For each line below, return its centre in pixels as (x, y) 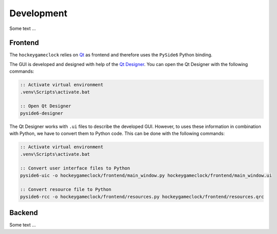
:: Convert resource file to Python (66, 190)
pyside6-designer (42, 113)
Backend (24, 213)
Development (38, 13)
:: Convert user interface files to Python (75, 168)
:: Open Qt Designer (45, 106)
